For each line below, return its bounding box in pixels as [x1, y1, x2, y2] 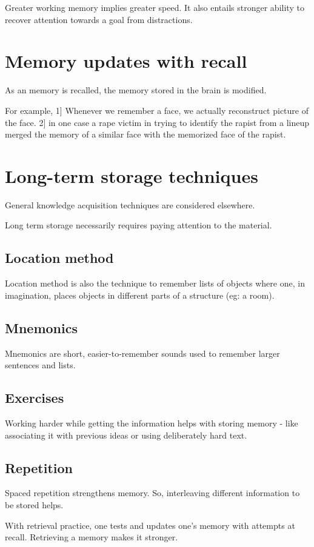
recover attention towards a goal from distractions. [5, 13, 193, 25]
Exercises [5, 388, 64, 407]
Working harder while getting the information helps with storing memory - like [5, 416, 298, 429]
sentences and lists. [5, 359, 76, 371]
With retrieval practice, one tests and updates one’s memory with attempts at [5, 519, 295, 531]
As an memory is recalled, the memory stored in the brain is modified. [5, 84, 267, 96]
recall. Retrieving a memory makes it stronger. [5, 531, 178, 543]
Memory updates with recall [5, 48, 247, 73]
